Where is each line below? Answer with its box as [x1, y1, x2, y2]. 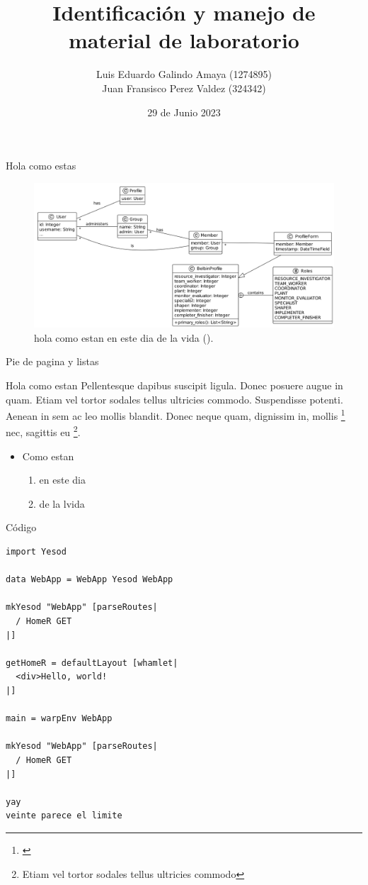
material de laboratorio [69, 26, 299, 55]
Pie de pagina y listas [6, 354, 99, 369]
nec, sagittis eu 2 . [6, 423, 81, 440]
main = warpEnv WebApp [6, 713, 113, 724]
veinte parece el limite [6, 811, 122, 821]
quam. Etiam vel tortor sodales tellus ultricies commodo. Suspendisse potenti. [6, 391, 343, 406]
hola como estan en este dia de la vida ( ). [34, 330, 214, 345]
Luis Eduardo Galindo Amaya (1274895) [96, 67, 272, 82]
